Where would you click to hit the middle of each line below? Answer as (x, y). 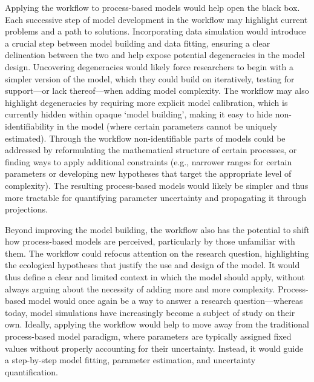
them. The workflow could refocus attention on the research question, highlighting (157, 253)
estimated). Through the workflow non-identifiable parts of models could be (145, 138)
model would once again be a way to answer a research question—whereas (165, 301)
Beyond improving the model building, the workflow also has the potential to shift (157, 229)
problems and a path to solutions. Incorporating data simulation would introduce (155, 31)
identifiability (30, 126)
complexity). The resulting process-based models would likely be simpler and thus (157, 185)
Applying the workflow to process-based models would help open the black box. (152, 7)
